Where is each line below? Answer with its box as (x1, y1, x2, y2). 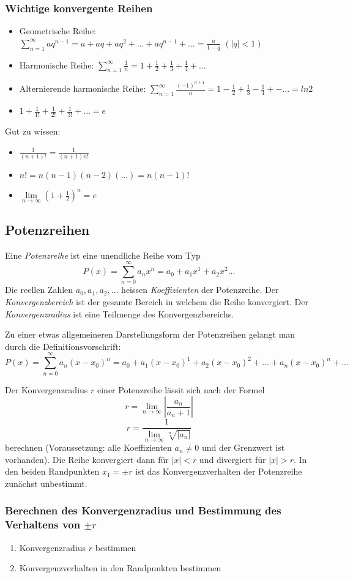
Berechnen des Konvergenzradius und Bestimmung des (5, 503, 281, 518)
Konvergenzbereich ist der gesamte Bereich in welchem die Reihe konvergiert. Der (5, 295, 309, 308)
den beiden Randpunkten (5, 465, 100, 478)
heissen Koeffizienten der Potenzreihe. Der (121, 283, 279, 296)
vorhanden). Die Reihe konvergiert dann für (5, 453, 169, 465)
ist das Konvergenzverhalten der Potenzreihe (135, 465, 302, 478)
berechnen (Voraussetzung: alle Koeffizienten (5, 441, 172, 454)
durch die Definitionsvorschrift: (5, 339, 121, 352)
